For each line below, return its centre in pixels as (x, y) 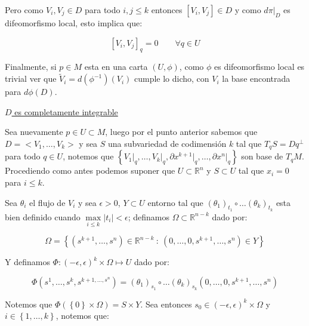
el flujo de (47, 202)
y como (248, 10)
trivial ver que (31, 79)
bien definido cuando (43, 216)
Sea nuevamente (34, 132)
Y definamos (27, 262)
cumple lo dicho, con (172, 79)
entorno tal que (175, 202)
